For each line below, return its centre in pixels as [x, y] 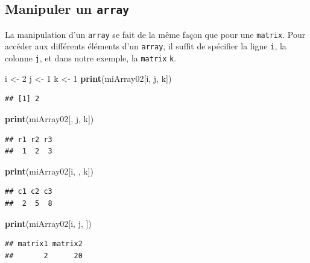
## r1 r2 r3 [29, 139]
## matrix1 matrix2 [44, 244]
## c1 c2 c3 [29, 192]
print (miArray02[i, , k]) [49, 171]
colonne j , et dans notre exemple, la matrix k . [91, 58]
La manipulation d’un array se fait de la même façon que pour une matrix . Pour [155, 34]
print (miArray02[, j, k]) [49, 118]
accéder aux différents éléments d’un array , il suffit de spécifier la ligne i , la [146, 46]
